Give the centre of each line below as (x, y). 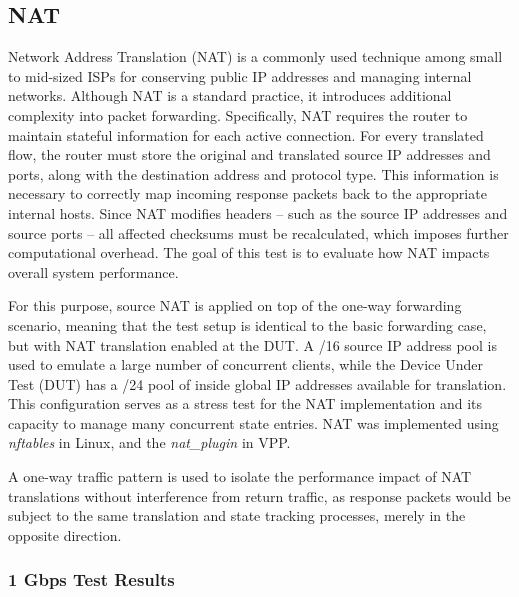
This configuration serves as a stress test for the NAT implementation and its (245, 403)
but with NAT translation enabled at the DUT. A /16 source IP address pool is (252, 344)
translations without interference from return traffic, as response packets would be (259, 495)
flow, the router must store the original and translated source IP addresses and (249, 154)
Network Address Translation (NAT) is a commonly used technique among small (255, 56)
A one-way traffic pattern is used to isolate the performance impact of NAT (240, 476)
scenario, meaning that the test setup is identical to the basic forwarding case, (247, 324)
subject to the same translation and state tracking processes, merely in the (237, 515)
